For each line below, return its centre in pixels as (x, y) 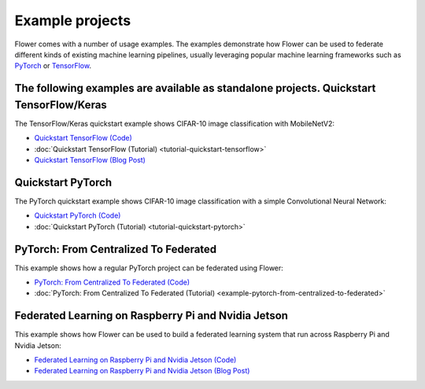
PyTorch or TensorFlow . (53, 66)
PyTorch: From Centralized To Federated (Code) (112, 282)
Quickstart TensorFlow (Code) (83, 138)
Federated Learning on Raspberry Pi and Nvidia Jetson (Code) (135, 360)
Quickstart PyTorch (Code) (78, 215)
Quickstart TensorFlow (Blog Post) (90, 160)
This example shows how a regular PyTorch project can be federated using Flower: (149, 268)
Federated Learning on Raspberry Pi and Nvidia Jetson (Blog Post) (142, 371)
